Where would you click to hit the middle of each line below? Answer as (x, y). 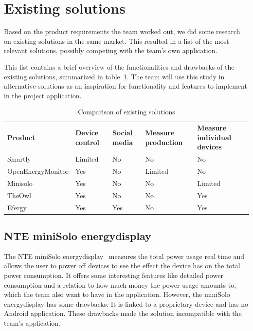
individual (214, 137)
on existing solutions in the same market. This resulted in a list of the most (117, 41)
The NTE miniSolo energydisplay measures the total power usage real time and (124, 256)
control (87, 142)
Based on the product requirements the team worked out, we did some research (122, 31)
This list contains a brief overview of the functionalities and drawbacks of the (119, 66)
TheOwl (19, 195)
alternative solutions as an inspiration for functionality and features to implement (126, 86)
